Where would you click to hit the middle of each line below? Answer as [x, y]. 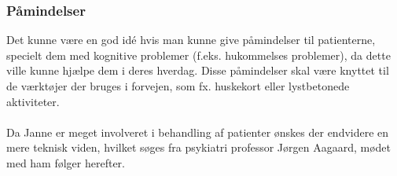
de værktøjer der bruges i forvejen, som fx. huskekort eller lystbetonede [178, 86]
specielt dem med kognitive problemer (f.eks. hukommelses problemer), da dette [198, 55]
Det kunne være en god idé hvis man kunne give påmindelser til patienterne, [191, 40]
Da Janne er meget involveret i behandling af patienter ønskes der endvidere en [198, 132]
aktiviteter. [33, 101]
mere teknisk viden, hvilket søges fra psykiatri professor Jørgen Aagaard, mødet [198, 147]
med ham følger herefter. [66, 162]
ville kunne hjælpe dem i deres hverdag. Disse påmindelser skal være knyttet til [198, 70]
